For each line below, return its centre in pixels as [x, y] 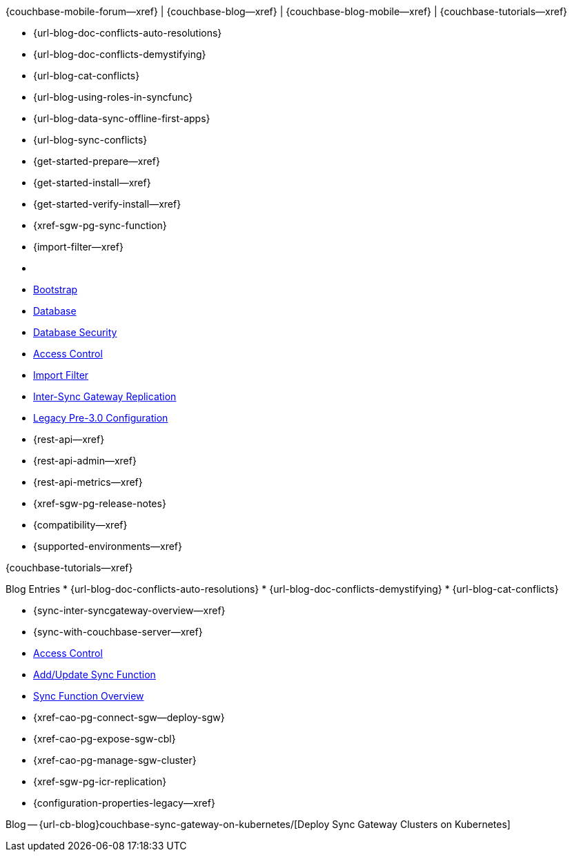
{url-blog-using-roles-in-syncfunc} [113, 97]
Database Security [75, 332]
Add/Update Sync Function [95, 674]
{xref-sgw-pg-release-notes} [100, 503]
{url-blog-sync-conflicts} [90, 140]
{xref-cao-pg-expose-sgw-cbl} [105, 739]
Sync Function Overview [89, 696]
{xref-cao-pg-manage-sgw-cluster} [115, 760]
